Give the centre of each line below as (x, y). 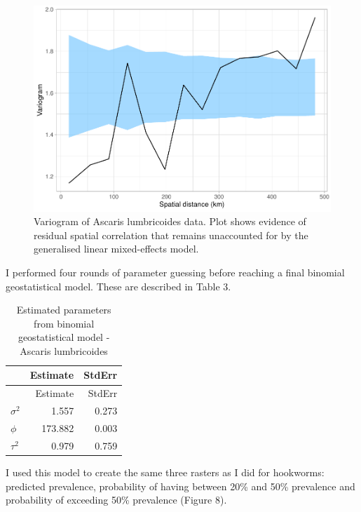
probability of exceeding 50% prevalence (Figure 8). (116, 500)
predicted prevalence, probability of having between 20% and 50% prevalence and (180, 486)
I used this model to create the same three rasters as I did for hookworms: (165, 472)
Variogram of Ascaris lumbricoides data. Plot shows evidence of (170, 221)
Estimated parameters (64, 310)
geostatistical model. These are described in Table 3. (118, 286)
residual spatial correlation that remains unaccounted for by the (171, 235)
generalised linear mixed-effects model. (116, 249)
